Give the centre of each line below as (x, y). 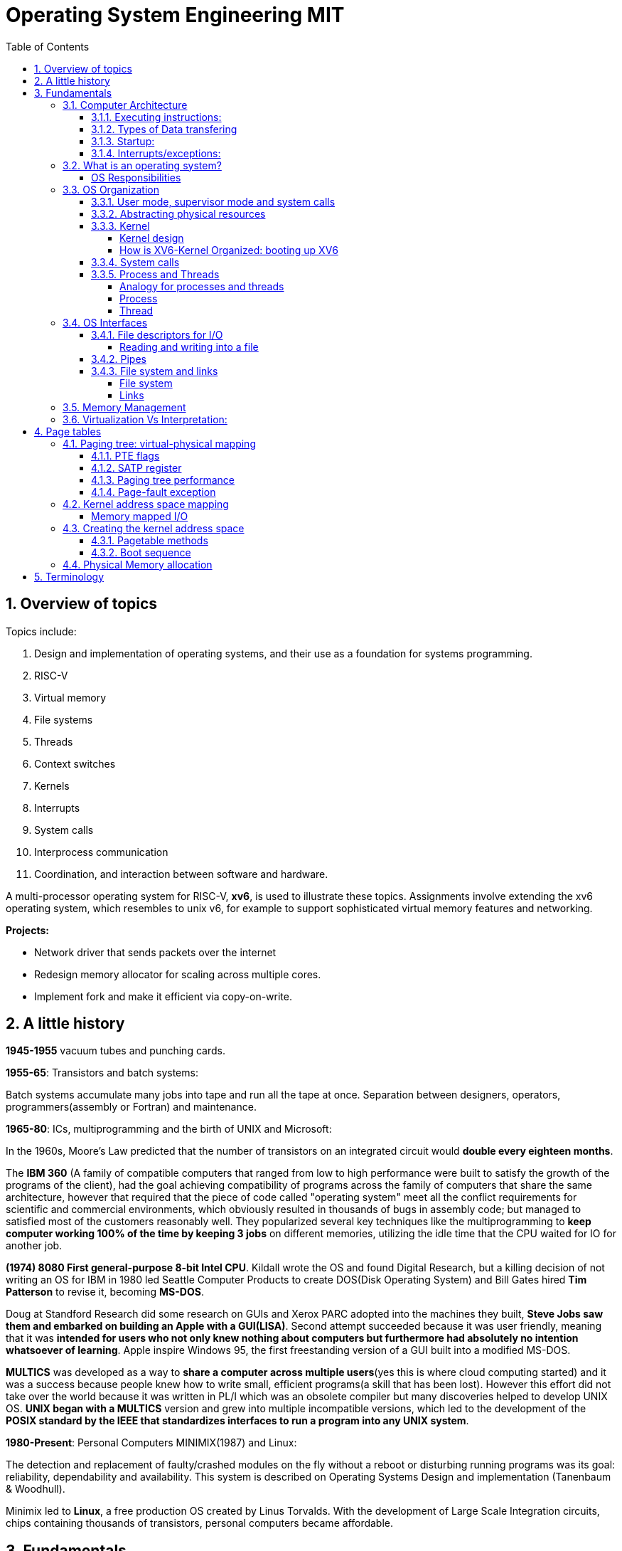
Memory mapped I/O (140, 516)
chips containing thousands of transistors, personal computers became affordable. (200, 1523)
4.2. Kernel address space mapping (146, 504)
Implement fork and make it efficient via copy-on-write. (163, 996)
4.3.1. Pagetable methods (150, 540)
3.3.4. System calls (135, 262)
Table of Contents (48, 46)
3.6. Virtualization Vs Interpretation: (145, 419)
